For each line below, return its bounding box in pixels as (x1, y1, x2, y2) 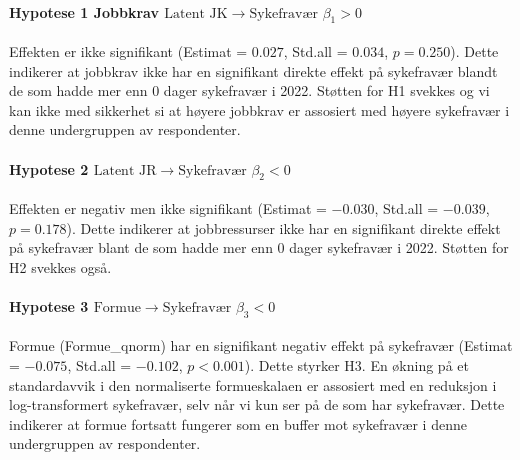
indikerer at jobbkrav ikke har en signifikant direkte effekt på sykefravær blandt (9, 60, 498, 81)
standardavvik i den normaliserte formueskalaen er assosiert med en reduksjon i (9, 374, 497, 395)
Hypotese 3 (9, 295, 89, 316)
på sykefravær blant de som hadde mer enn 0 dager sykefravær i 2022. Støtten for (9, 237, 509, 258)
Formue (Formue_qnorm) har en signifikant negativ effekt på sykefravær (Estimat (9, 335, 513, 356)
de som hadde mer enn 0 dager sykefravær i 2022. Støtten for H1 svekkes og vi (9, 80, 490, 101)
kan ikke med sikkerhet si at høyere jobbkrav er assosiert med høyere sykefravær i (9, 99, 510, 120)
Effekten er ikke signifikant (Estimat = (9, 41, 248, 61)
